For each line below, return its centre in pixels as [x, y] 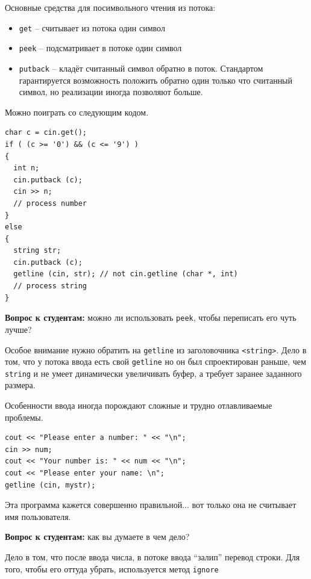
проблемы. [24, 417]
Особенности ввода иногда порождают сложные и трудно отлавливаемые [139, 405]
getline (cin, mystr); [50, 485]
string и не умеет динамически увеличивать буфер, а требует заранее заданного [153, 373]
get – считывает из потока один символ [92, 27]
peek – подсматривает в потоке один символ [100, 48]
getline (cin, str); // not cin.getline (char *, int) [126, 274]
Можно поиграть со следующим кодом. [77, 112]
